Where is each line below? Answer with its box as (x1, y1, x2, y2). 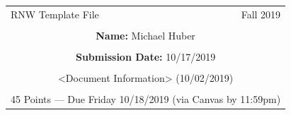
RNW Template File (11, 6, 99, 21)
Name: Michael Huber (96, 28, 195, 42)
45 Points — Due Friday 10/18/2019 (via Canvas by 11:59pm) (11, 92, 281, 107)
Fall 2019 (241, 6, 281, 21)
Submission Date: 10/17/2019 (75, 49, 216, 63)
